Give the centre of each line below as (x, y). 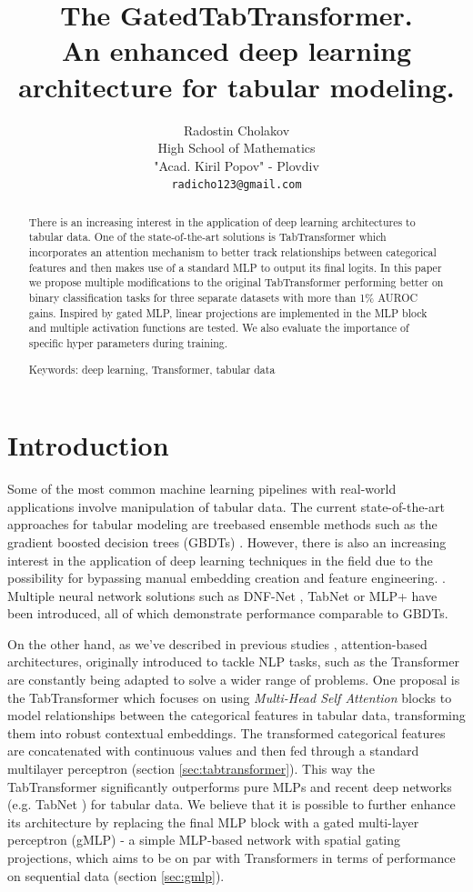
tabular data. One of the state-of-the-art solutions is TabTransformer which (207, 237)
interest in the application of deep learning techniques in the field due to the (220, 560)
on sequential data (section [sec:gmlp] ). (116, 875)
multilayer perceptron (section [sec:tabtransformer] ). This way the (191, 769)
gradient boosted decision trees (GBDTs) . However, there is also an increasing (227, 541)
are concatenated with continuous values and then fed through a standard (213, 751)
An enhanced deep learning (236, 50)
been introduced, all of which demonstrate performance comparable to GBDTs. (228, 613)
